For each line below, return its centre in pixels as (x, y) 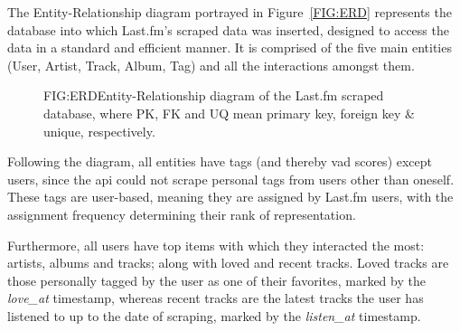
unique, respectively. (99, 131)
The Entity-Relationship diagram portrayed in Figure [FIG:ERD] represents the (230, 12)
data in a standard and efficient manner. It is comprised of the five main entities (230, 47)
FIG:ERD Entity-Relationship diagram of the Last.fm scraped (214, 95)
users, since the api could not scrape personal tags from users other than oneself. (231, 179)
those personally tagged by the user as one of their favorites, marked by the (216, 280)
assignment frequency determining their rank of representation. (182, 214)
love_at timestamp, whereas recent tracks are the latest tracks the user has (216, 298)
